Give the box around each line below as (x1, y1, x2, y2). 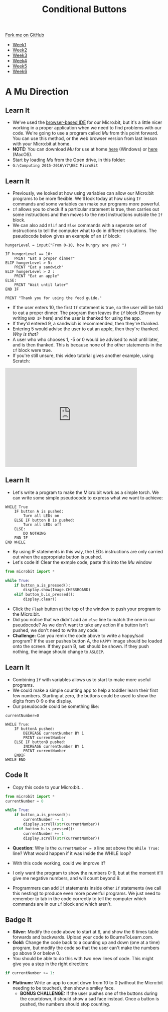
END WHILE (5, 540, 26, 545)
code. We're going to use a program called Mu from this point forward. (12, 130, 159, 136)
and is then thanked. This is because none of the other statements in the (12, 342, 162, 348)
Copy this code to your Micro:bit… (12, 784, 83, 790)
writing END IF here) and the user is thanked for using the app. (12, 315, 141, 321)
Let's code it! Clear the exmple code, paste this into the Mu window (12, 559, 152, 565)
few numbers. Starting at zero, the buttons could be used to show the (12, 692, 156, 698)
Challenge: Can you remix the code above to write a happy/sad (12, 633, 144, 639)
